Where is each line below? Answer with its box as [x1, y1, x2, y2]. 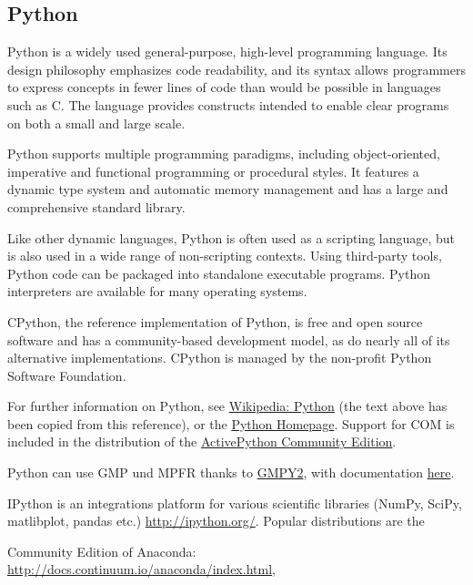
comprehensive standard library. [7, 197, 186, 216]
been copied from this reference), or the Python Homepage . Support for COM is [7, 414, 455, 433]
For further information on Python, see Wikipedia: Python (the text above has [7, 396, 448, 416]
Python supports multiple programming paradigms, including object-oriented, [7, 144, 440, 163]
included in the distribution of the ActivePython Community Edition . [7, 432, 397, 451]
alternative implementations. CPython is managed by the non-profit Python [7, 348, 432, 367]
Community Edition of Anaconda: [7, 541, 196, 560]
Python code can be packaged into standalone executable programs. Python [7, 263, 430, 282]
